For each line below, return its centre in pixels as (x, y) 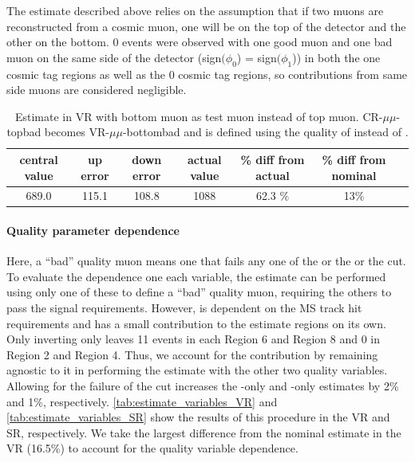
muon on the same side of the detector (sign (114, 57)
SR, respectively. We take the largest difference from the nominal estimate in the (204, 432)
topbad (24, 132)
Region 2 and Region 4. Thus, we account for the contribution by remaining (192, 354)
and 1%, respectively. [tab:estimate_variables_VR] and (142, 401)
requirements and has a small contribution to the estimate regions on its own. (196, 323)
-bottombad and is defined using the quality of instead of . (265, 132)
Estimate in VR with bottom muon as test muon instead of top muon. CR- (199, 116)
